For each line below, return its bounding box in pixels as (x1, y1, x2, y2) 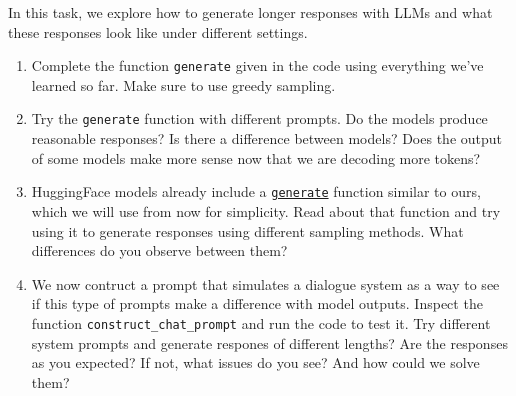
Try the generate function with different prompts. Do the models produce (31, 108, 488, 129)
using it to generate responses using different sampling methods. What (31, 220, 464, 241)
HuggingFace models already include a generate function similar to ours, (31, 181, 481, 202)
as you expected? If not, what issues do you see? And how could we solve (31, 352, 480, 373)
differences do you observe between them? (31, 240, 288, 261)
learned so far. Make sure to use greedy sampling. (31, 74, 336, 95)
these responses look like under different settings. (8, 21, 308, 42)
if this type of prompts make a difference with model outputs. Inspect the (31, 293, 483, 314)
